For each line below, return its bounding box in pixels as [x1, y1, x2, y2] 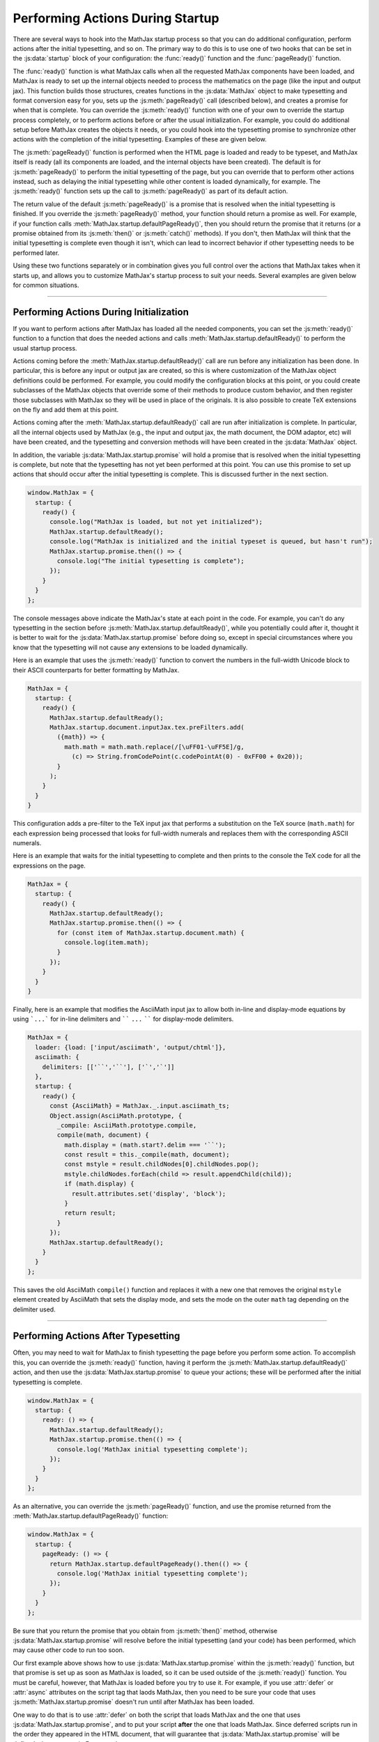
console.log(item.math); [63, 939, 149, 947]
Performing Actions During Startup [13, 10, 219, 26]
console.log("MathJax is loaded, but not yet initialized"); [49, 518, 263, 526]
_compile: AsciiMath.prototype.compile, [56, 1121, 197, 1129]
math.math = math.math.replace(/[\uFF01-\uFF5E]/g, [63, 743, 245, 750]
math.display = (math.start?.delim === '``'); [63, 1141, 226, 1149]
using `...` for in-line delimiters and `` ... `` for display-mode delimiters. [13, 1015, 234, 1024]
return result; [63, 1209, 116, 1217]
